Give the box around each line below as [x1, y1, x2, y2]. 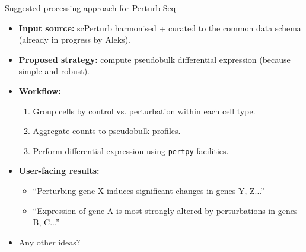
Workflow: [18, 84, 61, 97]
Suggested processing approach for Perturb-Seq [5, 2, 176, 14]
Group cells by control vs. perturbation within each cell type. [33, 104, 256, 117]
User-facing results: [18, 164, 100, 177]
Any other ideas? [18, 235, 81, 248]
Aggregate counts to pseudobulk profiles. [33, 125, 181, 137]
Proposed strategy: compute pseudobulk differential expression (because [18, 53, 291, 65]
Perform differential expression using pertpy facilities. [33, 144, 229, 157]
